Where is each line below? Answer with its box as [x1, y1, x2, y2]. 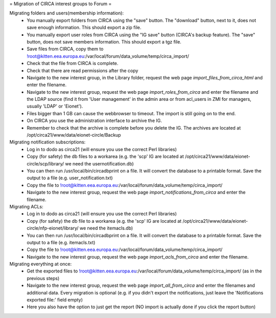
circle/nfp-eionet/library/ [27, 225, 79, 231]
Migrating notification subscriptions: [9, 139, 86, 145]
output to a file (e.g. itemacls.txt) [27, 239, 96, 245]
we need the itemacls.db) [79, 225, 133, 231]
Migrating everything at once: [9, 261, 72, 267]
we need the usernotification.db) [65, 160, 134, 166]
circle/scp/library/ [27, 160, 64, 166]
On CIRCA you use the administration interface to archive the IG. [27, 118, 162, 124]
